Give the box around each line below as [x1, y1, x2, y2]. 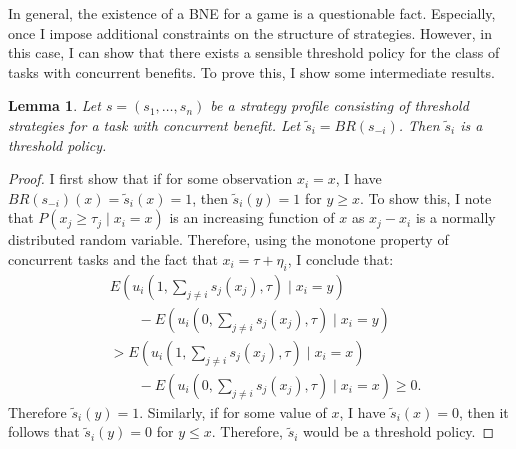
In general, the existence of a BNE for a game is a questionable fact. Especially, [8, 3, 496, 23]
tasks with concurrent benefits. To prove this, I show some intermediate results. [8, 61, 495, 82]
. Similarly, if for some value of [139, 401, 327, 422]
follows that [8, 421, 80, 442]
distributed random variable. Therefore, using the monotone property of [8, 229, 449, 250]
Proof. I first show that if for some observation [8, 168, 293, 189]
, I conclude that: [287, 248, 394, 269]
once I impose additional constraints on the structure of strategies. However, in [8, 22, 493, 43]
